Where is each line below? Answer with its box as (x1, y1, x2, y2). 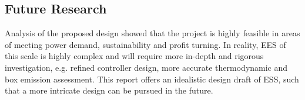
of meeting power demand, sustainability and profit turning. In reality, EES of (5, 38, 286, 50)
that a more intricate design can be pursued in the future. (5, 84, 213, 96)
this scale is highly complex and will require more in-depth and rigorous (5, 50, 264, 62)
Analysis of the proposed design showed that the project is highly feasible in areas (5, 27, 300, 39)
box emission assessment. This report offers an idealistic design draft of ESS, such (5, 73, 299, 85)
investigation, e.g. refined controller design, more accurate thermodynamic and (5, 61, 288, 73)
